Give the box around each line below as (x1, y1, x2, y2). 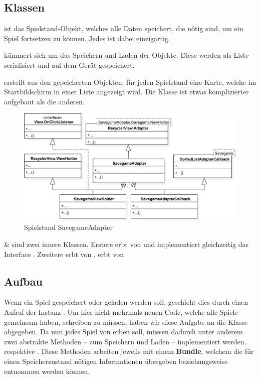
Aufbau (4, 273, 43, 289)
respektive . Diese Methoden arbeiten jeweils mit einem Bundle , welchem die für (4, 346, 254, 356)
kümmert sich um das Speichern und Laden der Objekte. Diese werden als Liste (4, 50, 249, 60)
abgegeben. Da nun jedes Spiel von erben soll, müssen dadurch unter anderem (4, 326, 243, 337)
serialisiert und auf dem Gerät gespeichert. (4, 59, 135, 70)
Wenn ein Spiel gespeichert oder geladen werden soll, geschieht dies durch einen (4, 297, 248, 307)
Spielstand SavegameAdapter (24, 222, 113, 232)
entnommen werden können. (4, 365, 90, 376)
